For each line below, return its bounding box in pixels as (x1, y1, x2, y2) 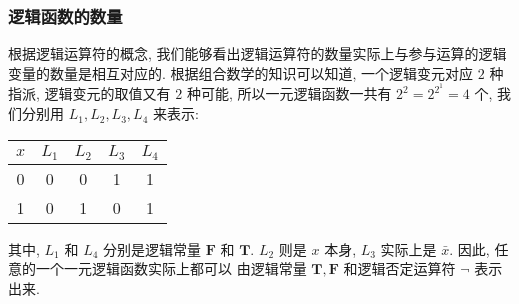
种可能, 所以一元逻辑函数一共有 (186, 83, 392, 104)
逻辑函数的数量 (8, 3, 123, 28)
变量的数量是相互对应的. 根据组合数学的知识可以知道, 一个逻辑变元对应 (8, 62, 474, 83)
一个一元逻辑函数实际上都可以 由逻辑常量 (35, 258, 307, 279)
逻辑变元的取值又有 (44, 83, 171, 104)
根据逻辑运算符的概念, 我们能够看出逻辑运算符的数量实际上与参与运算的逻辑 (8, 43, 507, 64)
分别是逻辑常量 (103, 238, 202, 259)
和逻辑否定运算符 (343, 258, 456, 279)
